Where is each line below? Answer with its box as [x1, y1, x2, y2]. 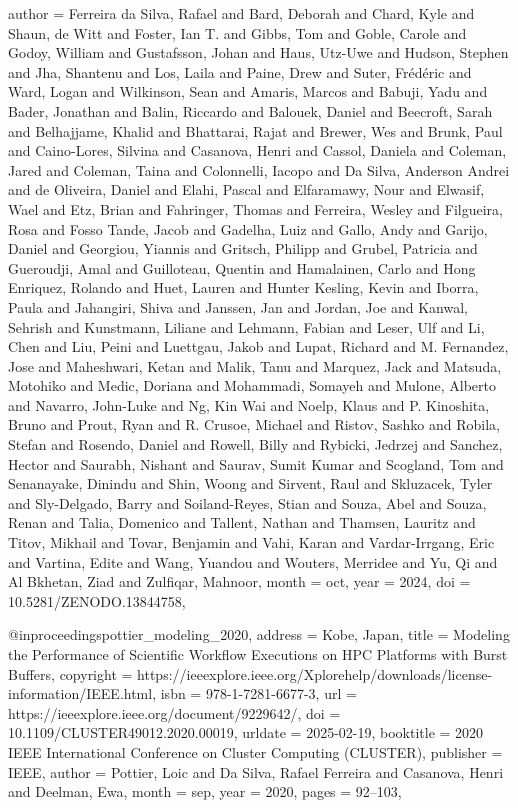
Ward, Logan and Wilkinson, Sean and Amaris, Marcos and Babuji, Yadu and [8, 81, 488, 102]
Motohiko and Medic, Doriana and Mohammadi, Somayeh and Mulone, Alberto [8, 375, 497, 396]
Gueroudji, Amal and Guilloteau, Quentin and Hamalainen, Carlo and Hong [8, 257, 476, 278]
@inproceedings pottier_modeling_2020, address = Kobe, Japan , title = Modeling [8, 624, 510, 645]
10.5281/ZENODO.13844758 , [8, 590, 186, 611]
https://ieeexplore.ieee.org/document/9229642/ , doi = [8, 702, 341, 723]
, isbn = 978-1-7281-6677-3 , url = [152, 683, 357, 704]
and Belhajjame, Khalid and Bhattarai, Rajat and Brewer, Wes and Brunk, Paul [8, 120, 503, 141]
